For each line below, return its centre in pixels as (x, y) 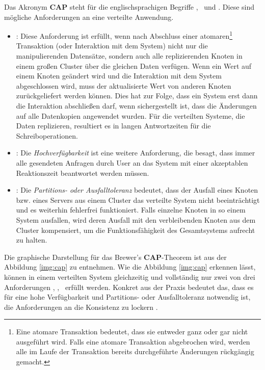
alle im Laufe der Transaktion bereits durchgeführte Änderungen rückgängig (135, 351)
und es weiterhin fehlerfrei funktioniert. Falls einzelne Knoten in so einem (131, 210)
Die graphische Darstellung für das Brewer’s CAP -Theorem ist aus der (115, 257)
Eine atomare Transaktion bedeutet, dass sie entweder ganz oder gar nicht (132, 332)
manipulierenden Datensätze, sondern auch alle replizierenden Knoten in (129, 56)
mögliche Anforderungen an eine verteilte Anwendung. (89, 17)
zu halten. (32, 240)
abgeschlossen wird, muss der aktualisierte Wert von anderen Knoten (124, 85)
